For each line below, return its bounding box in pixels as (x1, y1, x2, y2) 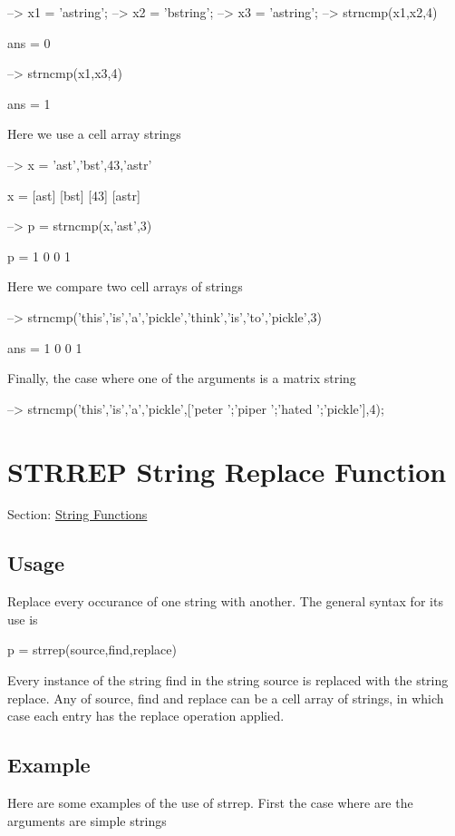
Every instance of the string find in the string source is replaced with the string (7, 671, 449, 690)
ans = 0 (7, 33, 51, 52)
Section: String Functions (7, 505, 148, 524)
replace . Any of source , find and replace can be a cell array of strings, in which (7, 688, 444, 707)
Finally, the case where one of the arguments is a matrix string (7, 369, 356, 388)
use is (7, 609, 38, 628)
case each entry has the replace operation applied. (7, 706, 285, 725)
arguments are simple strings (7, 811, 167, 830)
